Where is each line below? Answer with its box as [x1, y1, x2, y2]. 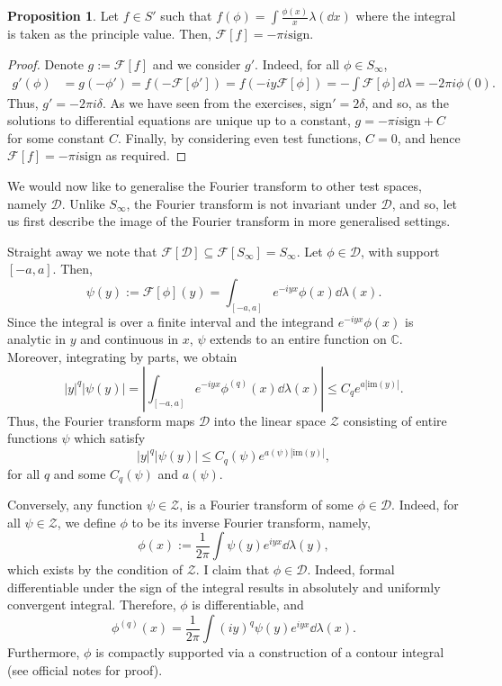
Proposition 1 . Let [7, 6, 120, 25]
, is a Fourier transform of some [179, 495, 354, 514]
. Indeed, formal [307, 560, 395, 579]
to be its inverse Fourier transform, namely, [131, 512, 371, 531]
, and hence [397, 128, 461, 147]
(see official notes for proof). [7, 660, 163, 679]
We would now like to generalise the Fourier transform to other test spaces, [7, 176, 422, 194]
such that [160, 6, 212, 25]
